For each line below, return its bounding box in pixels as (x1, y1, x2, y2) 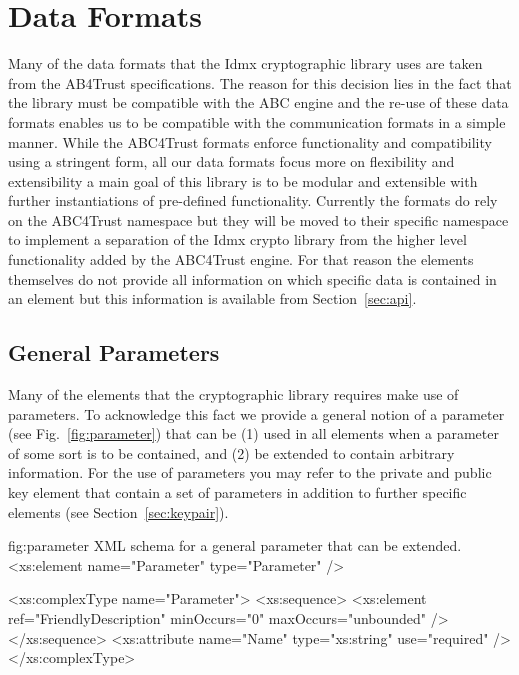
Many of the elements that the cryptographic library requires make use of (8, 384, 459, 405)
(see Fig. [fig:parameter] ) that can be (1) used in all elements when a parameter (8, 423, 499, 444)
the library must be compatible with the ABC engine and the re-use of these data (8, 92, 509, 113)
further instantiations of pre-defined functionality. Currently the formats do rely (8, 190, 498, 211)
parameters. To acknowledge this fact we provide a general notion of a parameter (8, 403, 505, 424)
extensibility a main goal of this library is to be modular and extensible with (8, 170, 478, 191)
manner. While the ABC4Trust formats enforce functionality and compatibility (8, 131, 492, 152)
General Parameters (8, 337, 220, 368)
